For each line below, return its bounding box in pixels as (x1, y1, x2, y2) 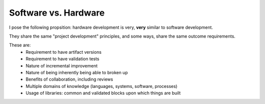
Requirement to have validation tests (26, 56, 100, 62)
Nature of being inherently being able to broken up (26, 69, 128, 75)
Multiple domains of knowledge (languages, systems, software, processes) (26, 83, 178, 89)
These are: (9, 42, 31, 48)
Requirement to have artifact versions (26, 49, 102, 55)
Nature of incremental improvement (26, 62, 98, 68)
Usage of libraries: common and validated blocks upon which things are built (26, 90, 181, 96)
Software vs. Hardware (9, 7, 105, 18)
